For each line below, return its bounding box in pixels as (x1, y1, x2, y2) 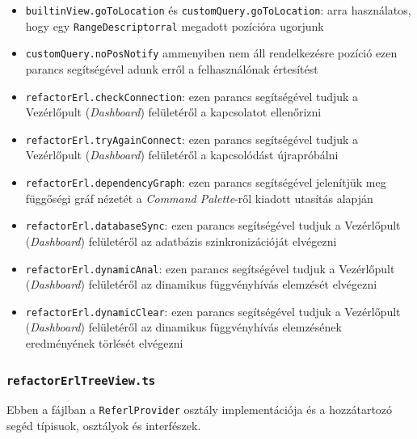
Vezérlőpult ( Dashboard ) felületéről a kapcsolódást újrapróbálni (25, 146, 339, 163)
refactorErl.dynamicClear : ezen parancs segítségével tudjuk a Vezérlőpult (25, 302, 401, 319)
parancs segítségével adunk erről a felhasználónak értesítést (25, 60, 318, 77)
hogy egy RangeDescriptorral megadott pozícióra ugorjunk (25, 17, 324, 34)
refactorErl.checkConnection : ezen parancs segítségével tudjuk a (25, 87, 359, 104)
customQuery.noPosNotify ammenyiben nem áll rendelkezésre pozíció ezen (25, 44, 398, 61)
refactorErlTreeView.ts (6, 374, 156, 387)
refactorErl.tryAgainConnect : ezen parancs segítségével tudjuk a (25, 130, 359, 147)
